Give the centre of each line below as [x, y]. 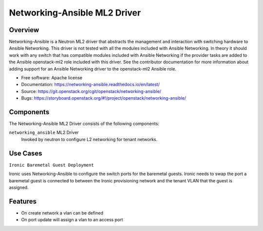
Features [23, 201]
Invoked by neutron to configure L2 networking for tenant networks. [89, 139]
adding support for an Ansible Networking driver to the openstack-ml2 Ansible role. [93, 69]
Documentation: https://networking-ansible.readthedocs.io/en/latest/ [91, 85]
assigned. [19, 187]
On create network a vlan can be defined [62, 213]
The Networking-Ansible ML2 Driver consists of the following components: [84, 124]
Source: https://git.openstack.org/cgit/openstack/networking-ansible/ [91, 91]
